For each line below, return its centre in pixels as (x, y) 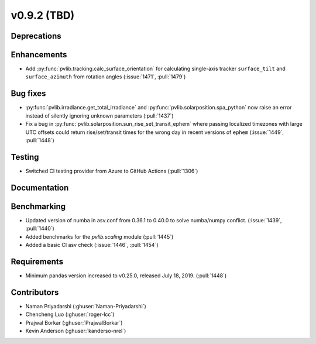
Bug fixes (28, 94)
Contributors (35, 292)
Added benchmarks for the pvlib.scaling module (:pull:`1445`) (99, 236)
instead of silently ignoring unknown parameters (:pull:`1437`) (99, 116)
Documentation (40, 188)
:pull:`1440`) (40, 229)
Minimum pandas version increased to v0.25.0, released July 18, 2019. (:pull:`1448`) (126, 276)
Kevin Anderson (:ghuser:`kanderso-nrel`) (76, 331)
